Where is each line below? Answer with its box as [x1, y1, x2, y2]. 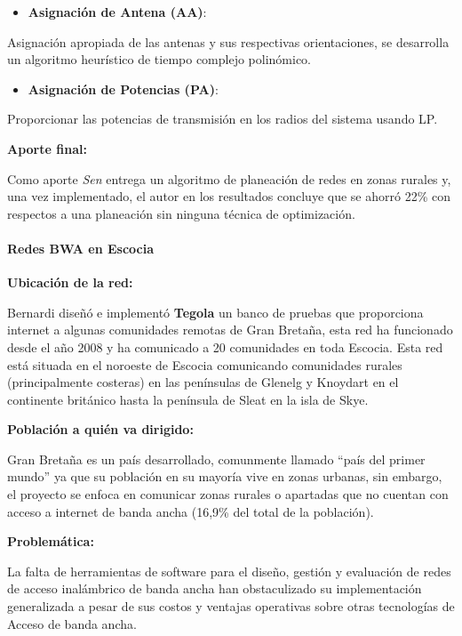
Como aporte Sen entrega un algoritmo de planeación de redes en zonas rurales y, [7, 169, 451, 188]
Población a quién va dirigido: [7, 420, 194, 439]
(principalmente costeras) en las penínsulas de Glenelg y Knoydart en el [7, 373, 399, 391]
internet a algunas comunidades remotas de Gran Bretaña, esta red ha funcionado [7, 320, 453, 339]
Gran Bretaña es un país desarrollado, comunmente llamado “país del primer [7, 449, 426, 468]
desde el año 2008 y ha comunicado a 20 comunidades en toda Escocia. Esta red [7, 337, 443, 356]
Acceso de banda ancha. [7, 614, 137, 632]
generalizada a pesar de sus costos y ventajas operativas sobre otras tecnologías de [7, 597, 455, 616]
